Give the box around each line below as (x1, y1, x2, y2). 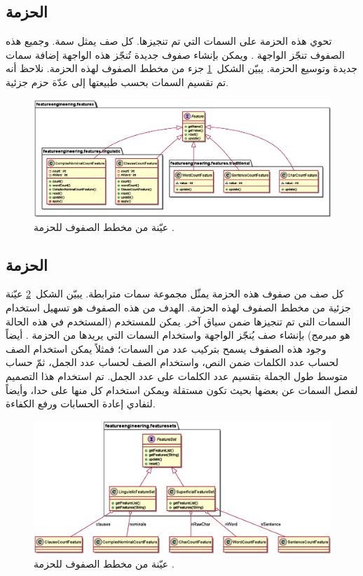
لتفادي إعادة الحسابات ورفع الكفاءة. (6, 396, 156, 411)
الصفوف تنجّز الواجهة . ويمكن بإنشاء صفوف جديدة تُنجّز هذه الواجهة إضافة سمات (6, 47, 345, 62)
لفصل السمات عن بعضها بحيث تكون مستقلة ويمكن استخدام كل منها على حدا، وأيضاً (6, 382, 358, 397)
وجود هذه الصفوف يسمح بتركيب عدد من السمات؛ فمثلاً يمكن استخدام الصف (6, 341, 327, 356)
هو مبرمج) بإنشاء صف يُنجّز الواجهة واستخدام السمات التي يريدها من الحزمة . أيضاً (6, 328, 350, 342)
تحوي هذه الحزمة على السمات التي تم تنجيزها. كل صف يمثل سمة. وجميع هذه (6, 34, 332, 48)
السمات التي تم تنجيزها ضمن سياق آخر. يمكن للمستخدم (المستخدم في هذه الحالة (6, 314, 351, 328)
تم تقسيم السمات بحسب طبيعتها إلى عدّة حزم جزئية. (6, 74, 228, 89)
